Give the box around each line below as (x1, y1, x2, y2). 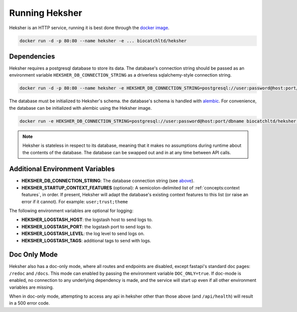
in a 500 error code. (9, 300, 50, 306)
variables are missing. (9, 284, 54, 290)
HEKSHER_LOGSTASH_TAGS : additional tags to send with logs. (21, 237, 151, 243)
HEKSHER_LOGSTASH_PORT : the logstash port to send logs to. (21, 223, 152, 229)
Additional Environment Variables (9, 165, 115, 173)
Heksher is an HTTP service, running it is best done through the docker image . (9, 25, 170, 31)
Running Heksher (9, 7, 83, 18)
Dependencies (9, 52, 55, 60)
